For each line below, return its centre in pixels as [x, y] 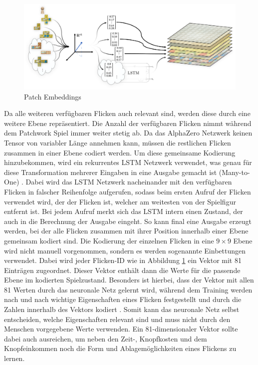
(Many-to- [234, 172]
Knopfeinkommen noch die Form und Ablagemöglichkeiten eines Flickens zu [120, 348]
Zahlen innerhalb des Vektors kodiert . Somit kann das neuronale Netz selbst [122, 309]
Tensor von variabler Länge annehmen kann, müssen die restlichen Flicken [118, 142]
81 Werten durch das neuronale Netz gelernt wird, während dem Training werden [128, 289]
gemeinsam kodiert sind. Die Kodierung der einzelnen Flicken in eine [109, 240]
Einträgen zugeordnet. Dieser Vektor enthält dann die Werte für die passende [122, 270]
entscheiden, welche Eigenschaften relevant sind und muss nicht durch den [117, 319]
